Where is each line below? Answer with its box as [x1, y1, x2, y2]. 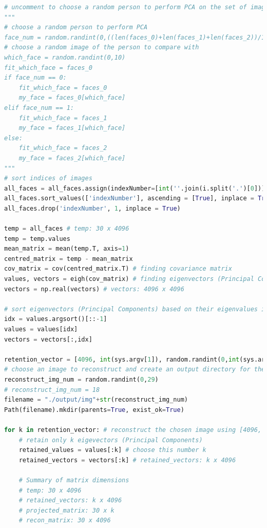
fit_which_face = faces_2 [18, 144, 107, 152]
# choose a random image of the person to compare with [4, 44, 199, 51]
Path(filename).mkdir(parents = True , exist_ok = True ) [4, 406, 184, 413]
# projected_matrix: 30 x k [18, 506, 115, 514]
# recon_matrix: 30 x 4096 [18, 517, 111, 524]
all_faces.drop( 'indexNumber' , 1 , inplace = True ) [4, 204, 181, 212]
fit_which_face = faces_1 [18, 114, 107, 122]
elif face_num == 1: [4, 104, 74, 111]
